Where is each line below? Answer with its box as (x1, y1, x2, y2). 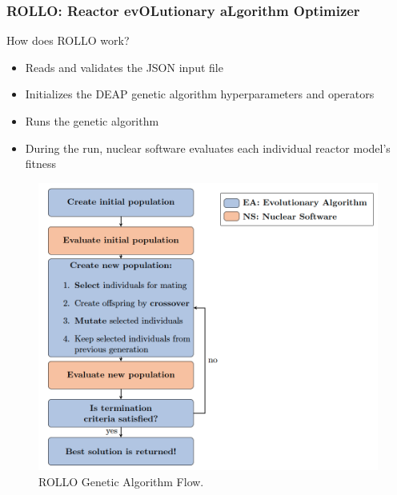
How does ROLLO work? (6, 32, 130, 49)
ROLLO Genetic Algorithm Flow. (38, 473, 204, 489)
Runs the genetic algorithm (25, 113, 159, 129)
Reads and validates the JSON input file (25, 58, 223, 75)
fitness (25, 155, 57, 172)
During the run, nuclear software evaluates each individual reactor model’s (25, 139, 391, 156)
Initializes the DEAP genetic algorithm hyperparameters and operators (25, 86, 375, 102)
